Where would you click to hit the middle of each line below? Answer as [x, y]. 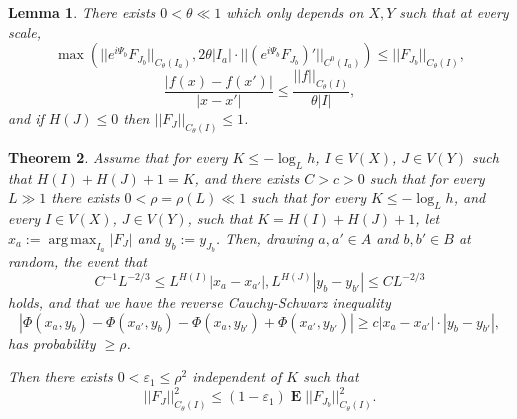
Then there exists [60, 376]
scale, [24, 31]
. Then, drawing [264, 237]
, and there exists [247, 177]
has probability [52, 342]
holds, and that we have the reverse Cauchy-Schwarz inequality [199, 302]
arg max [72, 239]
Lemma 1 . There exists [82, 12]
